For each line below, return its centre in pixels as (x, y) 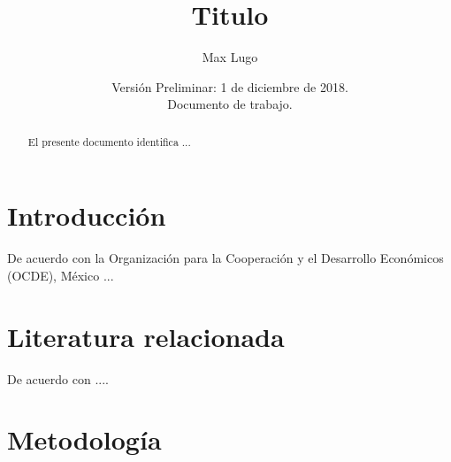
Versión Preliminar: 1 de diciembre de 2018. (230, 86)
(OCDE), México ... (61, 275)
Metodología (84, 439)
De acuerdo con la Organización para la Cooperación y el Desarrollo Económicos (225, 258)
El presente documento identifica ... (109, 141)
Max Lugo (230, 57)
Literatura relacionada (146, 336)
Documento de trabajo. (230, 104)
